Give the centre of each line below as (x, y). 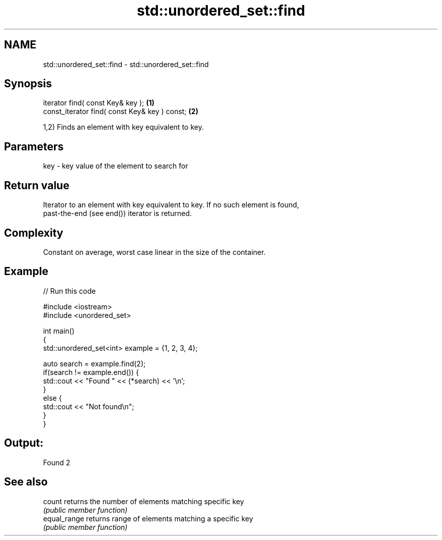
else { (52, 398)
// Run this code (69, 291)
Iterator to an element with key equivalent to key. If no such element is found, (171, 205)
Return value (37, 185)
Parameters (34, 146)
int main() (59, 331)
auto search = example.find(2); (94, 363)
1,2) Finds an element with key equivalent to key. (123, 127)
